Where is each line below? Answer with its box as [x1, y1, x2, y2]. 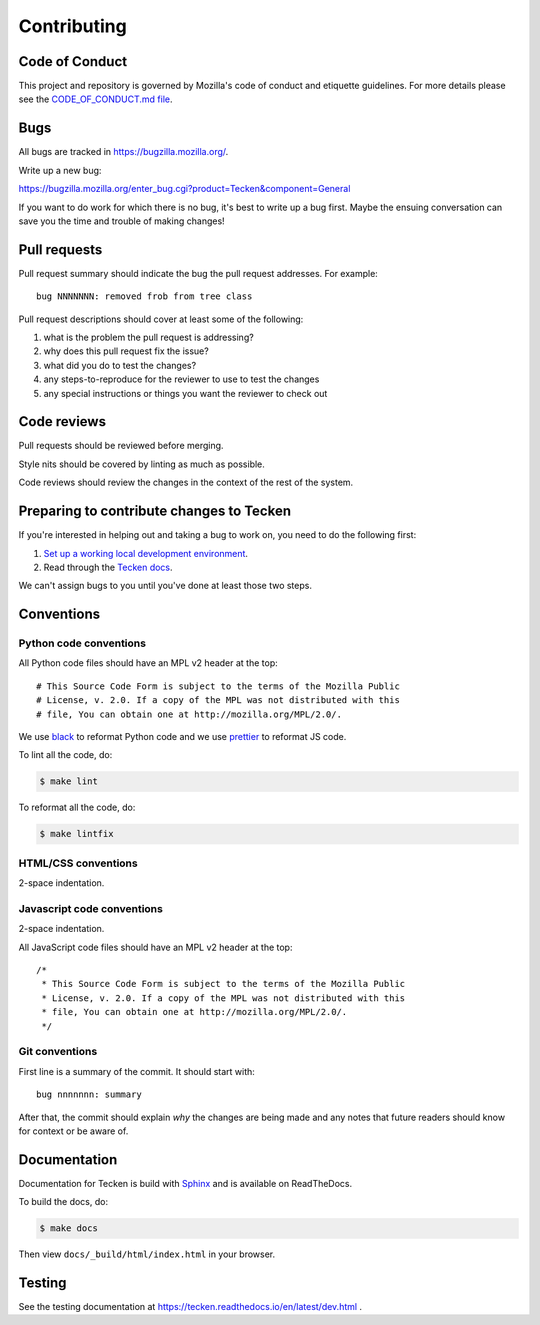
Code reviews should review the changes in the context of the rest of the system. [18, 476, 354, 489]
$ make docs [39, 1223, 99, 1234]
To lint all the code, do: [18, 749, 113, 761]
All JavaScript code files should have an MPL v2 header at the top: [18, 941, 293, 953]
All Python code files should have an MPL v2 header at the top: [18, 657, 279, 669]
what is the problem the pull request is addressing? [43, 331, 254, 343]
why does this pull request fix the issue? [43, 345, 209, 357]
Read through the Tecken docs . [43, 561, 174, 573]
